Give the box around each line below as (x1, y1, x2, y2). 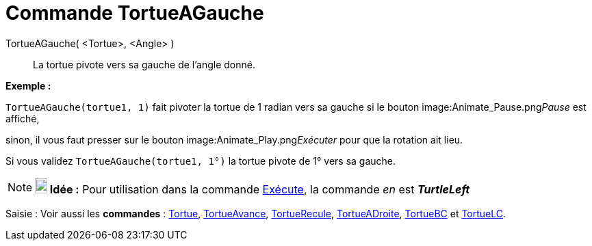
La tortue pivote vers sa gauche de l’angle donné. (33, 58, 255, 70)
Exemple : (5, 79, 51, 92)
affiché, (5, 112, 40, 124)
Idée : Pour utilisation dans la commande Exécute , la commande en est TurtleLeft (49, 182, 470, 196)
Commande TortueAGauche (5, 1, 264, 25)
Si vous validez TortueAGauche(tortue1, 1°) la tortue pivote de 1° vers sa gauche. (5, 154, 396, 167)
